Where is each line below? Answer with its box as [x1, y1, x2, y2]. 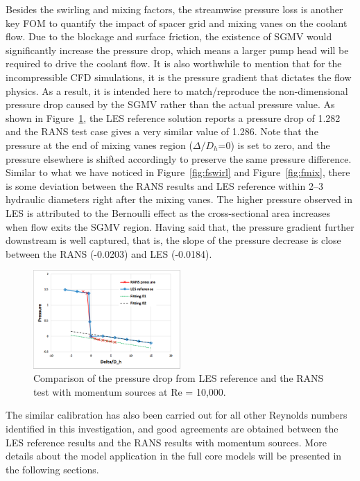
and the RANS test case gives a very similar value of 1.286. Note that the [6, 124, 318, 139]
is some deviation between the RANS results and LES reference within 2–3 [6, 178, 323, 193]
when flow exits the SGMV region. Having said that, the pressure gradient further [6, 219, 354, 234]
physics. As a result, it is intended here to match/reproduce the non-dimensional [6, 83, 348, 98]
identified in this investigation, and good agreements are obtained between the [6, 421, 338, 435]
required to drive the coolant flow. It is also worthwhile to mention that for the [6, 56, 342, 71]
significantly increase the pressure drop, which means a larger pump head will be [6, 42, 349, 57]
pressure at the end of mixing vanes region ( [6, 137, 193, 152]
